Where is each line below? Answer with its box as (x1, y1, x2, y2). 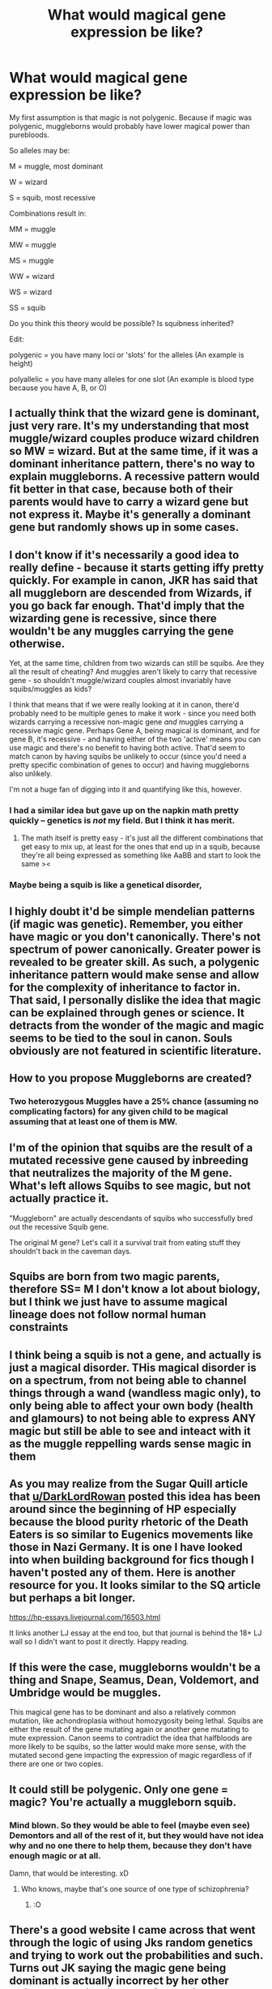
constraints (9, 1321, 69, 1334)
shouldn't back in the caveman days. (9, 1246, 132, 1256)
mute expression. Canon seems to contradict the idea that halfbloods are (9, 1733, 253, 1743)
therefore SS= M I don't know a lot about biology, (9, 1282, 261, 1296)
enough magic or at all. (9, 1849, 101, 1861)
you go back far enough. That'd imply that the (9, 599, 245, 612)
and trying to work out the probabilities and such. (9, 1948, 264, 1962)
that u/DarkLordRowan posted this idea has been (9, 1490, 261, 1504)
